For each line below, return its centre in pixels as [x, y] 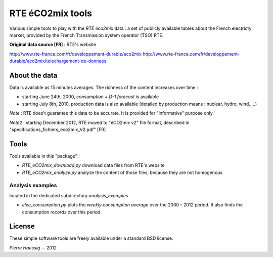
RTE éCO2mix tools [51, 13]
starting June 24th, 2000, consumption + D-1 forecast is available [90, 97]
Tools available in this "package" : [45, 156]
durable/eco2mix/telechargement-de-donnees [58, 61]
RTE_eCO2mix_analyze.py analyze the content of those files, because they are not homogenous [122, 173]
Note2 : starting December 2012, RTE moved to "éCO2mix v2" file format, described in [99, 122]
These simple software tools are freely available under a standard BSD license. [92, 238]
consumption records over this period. [62, 212]
